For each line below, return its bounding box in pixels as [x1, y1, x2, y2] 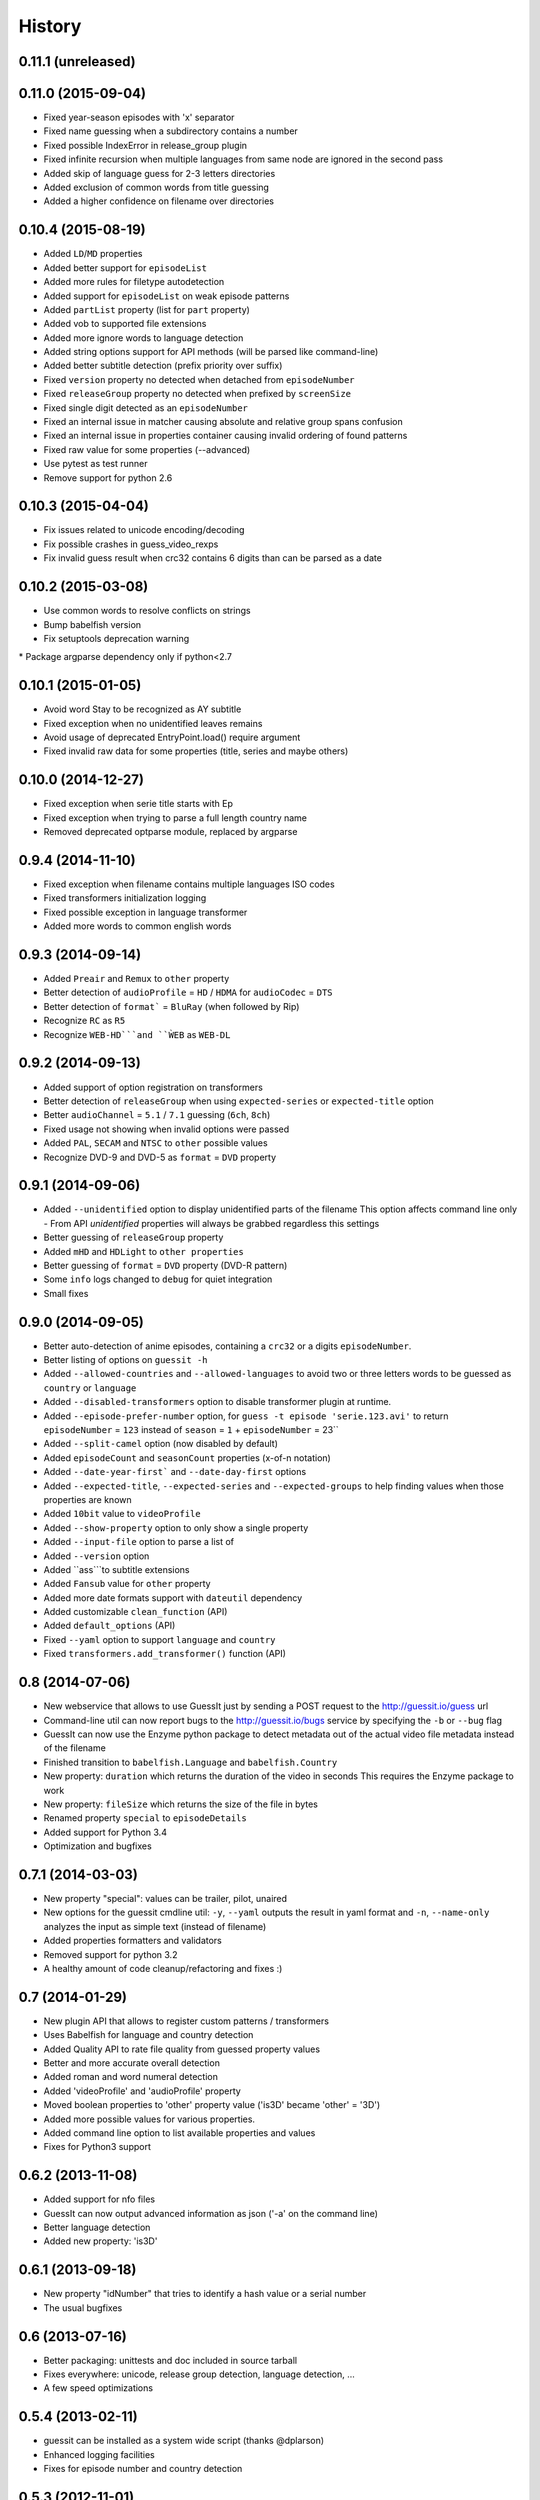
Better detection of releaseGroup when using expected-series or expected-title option [43, 1095, 434, 1107]
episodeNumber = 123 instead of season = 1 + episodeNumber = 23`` [43, 1424, 339, 1436]
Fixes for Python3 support [43, 2141, 152, 2153]
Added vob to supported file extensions [43, 318, 207, 330]
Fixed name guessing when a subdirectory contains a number [43, 125, 299, 137]
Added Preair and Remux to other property [43, 973, 230, 985]
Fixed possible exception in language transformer [43, 906, 248, 918]
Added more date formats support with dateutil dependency [43, 1591, 303, 1604]
